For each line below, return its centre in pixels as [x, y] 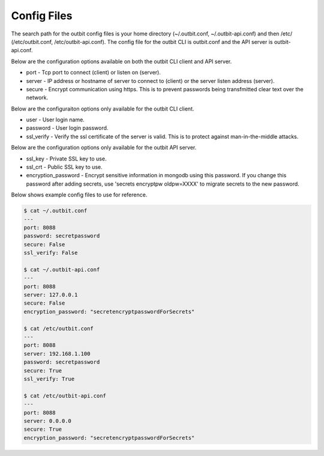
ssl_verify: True [49, 379]
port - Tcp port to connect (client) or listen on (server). [94, 73]
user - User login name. [55, 120]
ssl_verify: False [51, 253]
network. [37, 98]
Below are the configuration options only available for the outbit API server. [104, 148]
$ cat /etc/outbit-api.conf [65, 396]
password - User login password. [67, 128]
